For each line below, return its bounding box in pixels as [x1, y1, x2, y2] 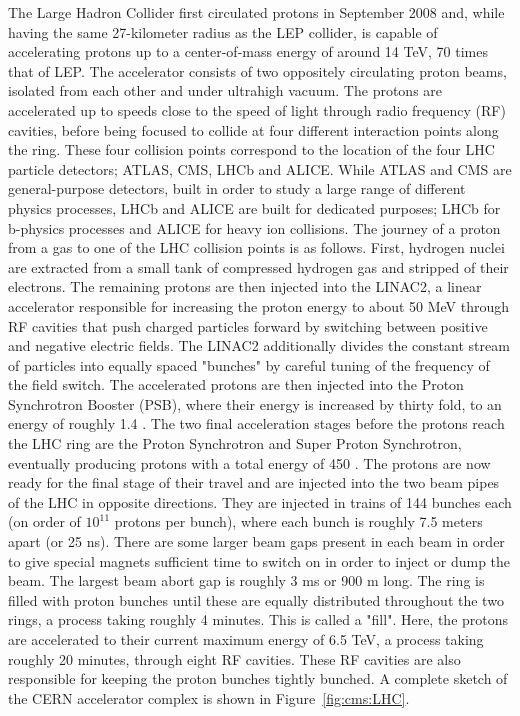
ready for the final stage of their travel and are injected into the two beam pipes [8, 472, 500, 493]
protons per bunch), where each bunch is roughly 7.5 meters [114, 511, 483, 532]
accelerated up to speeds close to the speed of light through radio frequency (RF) [8, 99, 506, 120]
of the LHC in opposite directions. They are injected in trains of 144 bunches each [8, 491, 512, 512]
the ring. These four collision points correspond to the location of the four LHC [8, 139, 495, 160]
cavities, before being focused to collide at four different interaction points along [8, 119, 499, 140]
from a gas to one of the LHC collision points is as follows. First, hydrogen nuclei [8, 237, 505, 258]
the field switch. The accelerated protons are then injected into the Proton [8, 374, 464, 395]
